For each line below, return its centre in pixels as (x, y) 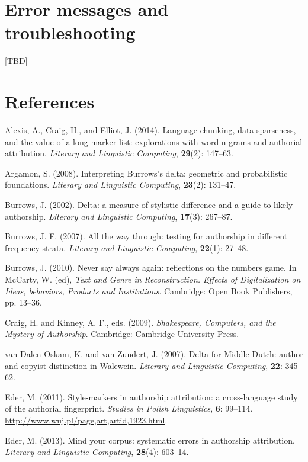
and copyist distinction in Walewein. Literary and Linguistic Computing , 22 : (144, 365)
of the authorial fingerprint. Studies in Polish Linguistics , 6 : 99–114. (129, 408)
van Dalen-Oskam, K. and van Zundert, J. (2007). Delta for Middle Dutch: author (154, 353)
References (50, 102)
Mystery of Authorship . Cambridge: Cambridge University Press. (122, 334)
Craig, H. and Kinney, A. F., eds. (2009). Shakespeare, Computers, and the (140, 322)
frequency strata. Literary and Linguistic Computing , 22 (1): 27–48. (127, 247)
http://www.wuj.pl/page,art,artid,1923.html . (86, 420)
